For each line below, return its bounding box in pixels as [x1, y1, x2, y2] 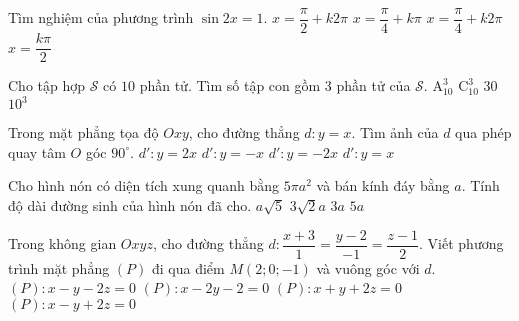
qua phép [455, 122, 512, 143]
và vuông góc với [316, 257, 420, 278]
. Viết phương [419, 233, 504, 254]
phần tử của [336, 75, 411, 96]
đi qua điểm [151, 257, 225, 278]
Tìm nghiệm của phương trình [8, 7, 194, 28]
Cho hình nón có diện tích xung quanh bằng [8, 175, 280, 196]
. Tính [461, 175, 500, 196]
